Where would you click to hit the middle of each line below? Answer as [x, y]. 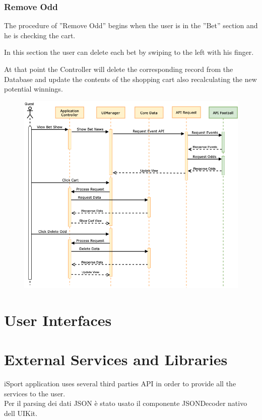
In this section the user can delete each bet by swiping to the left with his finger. [129, 52]
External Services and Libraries [116, 359]
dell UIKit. [21, 413]
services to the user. [35, 393]
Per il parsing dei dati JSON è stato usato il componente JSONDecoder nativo [126, 403]
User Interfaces [58, 320]
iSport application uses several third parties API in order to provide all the [120, 384]
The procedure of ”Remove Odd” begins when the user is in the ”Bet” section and [131, 25]
